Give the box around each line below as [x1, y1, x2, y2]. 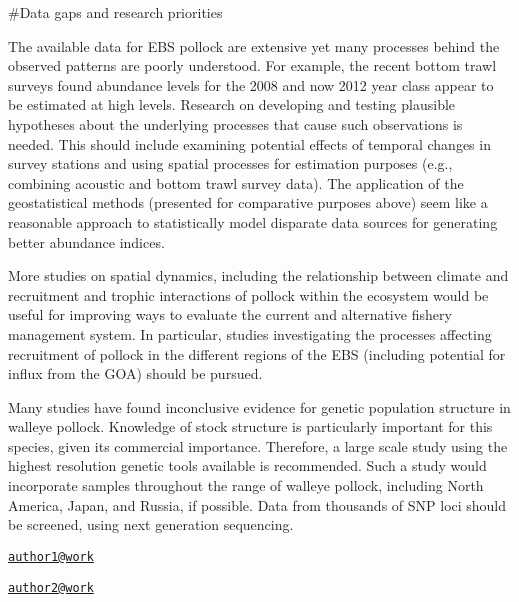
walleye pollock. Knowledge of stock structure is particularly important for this [8, 416, 493, 437]
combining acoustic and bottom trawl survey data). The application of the [8, 172, 464, 193]
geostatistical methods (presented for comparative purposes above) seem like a [8, 192, 488, 213]
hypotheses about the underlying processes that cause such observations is [8, 113, 463, 134]
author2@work [8, 580, 94, 595]
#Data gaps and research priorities [8, 2, 223, 22]
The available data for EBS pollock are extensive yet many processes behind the [8, 35, 500, 56]
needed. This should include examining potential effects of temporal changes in [8, 133, 491, 154]
